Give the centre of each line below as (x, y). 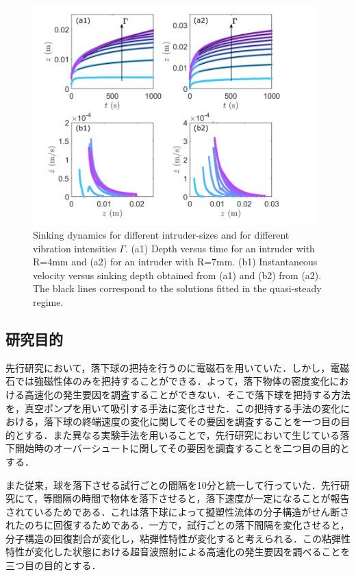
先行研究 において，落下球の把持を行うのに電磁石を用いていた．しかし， (168, 367)
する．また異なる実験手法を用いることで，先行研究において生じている (182, 434)
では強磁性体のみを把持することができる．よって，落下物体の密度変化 (172, 381)
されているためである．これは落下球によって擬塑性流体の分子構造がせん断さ (178, 511)
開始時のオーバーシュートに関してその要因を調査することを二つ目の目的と (182, 448)
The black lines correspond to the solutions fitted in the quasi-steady (177, 288)
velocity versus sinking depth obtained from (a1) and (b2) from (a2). (177, 275)
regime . (48, 301)
